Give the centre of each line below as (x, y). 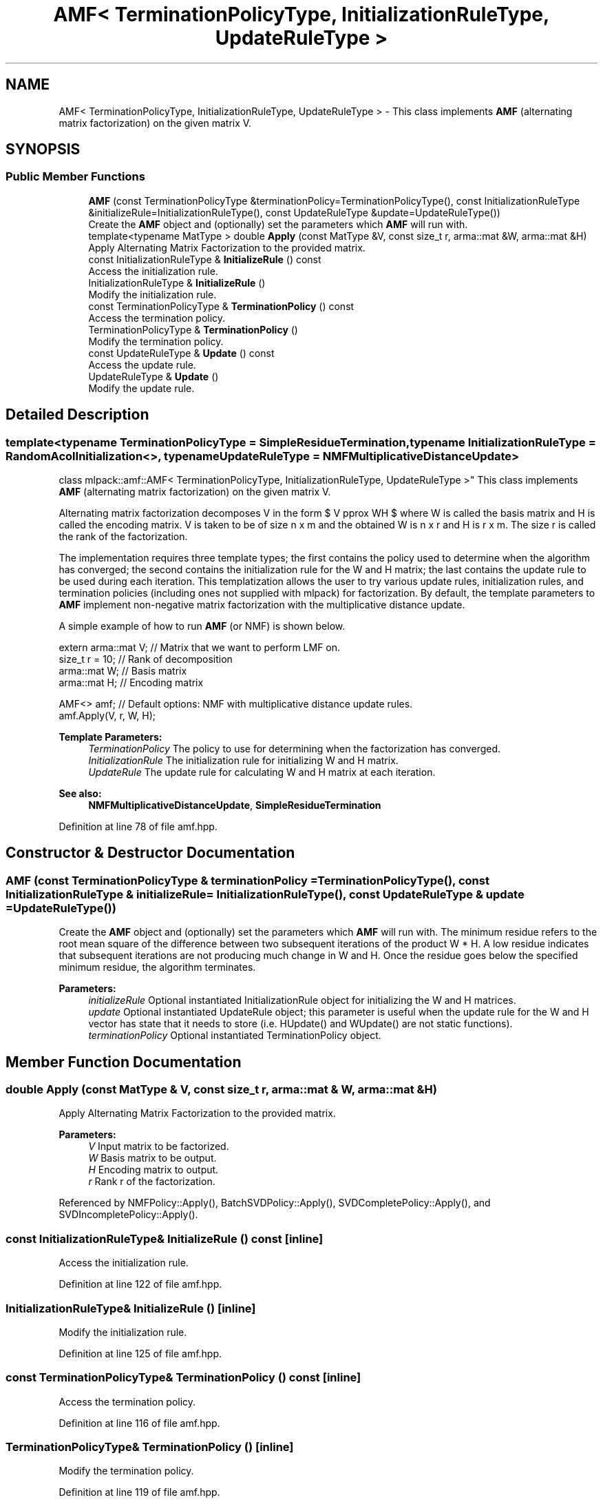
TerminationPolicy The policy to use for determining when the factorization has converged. (295, 749)
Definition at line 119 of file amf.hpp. (139, 1492)
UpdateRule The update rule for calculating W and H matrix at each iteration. (262, 772)
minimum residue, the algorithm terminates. (157, 967)
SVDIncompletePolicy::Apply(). (128, 1215)
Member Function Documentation (124, 1062)
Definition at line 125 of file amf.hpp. (140, 1353)
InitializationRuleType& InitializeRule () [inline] (131, 1308)
